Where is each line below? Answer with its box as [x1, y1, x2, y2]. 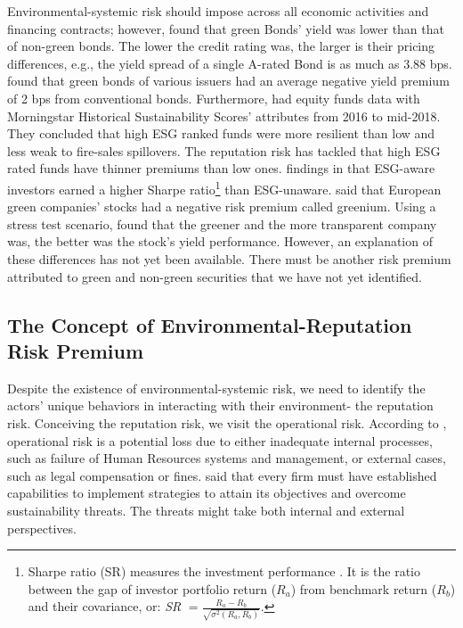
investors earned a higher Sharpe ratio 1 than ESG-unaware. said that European [7, 177, 442, 198]
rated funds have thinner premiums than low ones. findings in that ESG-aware [7, 159, 435, 178]
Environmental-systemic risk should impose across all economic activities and [7, 2, 429, 20]
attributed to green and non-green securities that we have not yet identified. [7, 267, 422, 285]
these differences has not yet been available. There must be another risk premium [7, 249, 451, 268]
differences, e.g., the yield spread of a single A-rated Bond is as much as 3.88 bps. [7, 54, 452, 72]
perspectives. [7, 518, 77, 537]
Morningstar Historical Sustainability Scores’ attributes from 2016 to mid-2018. [7, 106, 441, 125]
